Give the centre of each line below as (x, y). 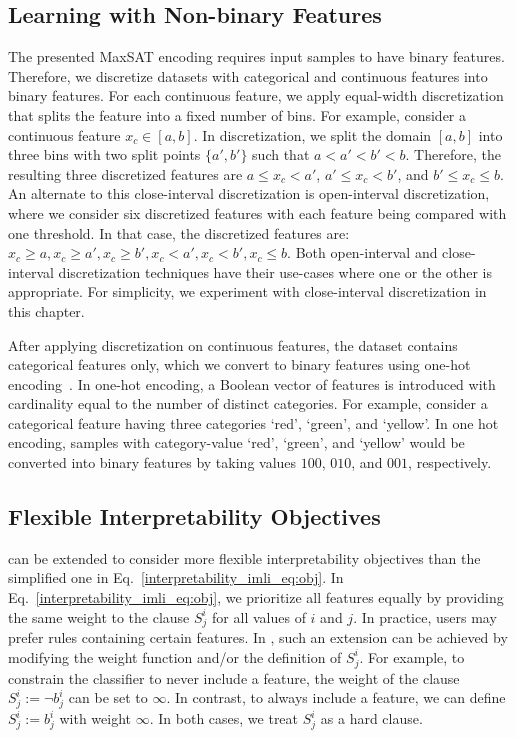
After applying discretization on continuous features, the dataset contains (233, 344)
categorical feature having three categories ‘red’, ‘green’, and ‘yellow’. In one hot (253, 422)
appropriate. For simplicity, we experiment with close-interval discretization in (247, 291)
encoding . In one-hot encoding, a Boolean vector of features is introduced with (252, 383)
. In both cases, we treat (224, 718)
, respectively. (450, 462)
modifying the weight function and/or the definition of (175, 656)
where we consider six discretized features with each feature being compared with (257, 212)
